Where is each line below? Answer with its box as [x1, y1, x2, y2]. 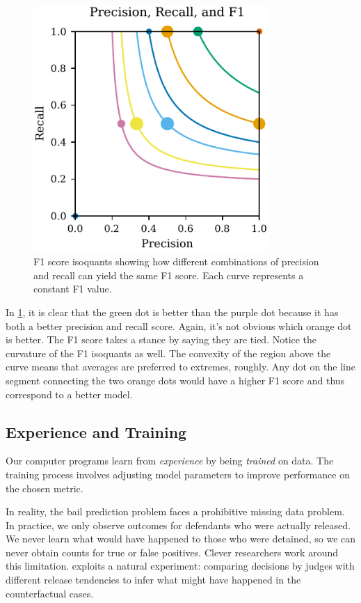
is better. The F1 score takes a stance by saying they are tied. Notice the [6, 332, 317, 347]
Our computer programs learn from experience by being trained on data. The [6, 453, 334, 468]
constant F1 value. [33, 281, 112, 296]
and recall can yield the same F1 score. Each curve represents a [33, 267, 304, 282]
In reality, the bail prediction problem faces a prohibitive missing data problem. [6, 504, 345, 519]
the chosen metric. [6, 480, 83, 495]
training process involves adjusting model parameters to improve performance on [6, 467, 350, 481]
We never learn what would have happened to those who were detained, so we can [6, 531, 356, 546]
